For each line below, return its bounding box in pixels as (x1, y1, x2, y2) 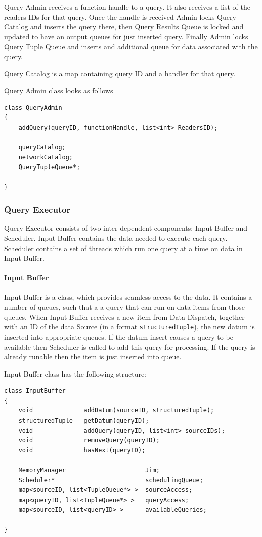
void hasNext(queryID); (18, 446, 146, 454)
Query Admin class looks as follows (4, 85, 113, 96)
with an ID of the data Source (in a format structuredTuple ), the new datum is (4, 321, 255, 332)
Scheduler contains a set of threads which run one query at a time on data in (4, 242, 243, 253)
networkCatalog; (18, 153, 73, 161)
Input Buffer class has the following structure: (4, 368, 147, 379)
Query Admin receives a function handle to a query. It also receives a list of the (4, 2, 250, 12)
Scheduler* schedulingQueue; (18, 476, 203, 484)
